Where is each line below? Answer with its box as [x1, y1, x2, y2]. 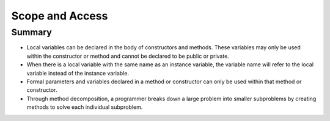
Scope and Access [11, 9, 108, 22]
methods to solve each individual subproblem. [26, 103, 143, 111]
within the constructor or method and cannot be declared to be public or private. [26, 52, 229, 60]
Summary [11, 27, 52, 38]
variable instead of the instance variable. [26, 69, 130, 77]
